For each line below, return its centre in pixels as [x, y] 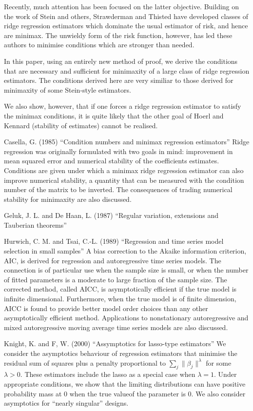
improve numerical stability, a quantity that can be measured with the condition [124, 180]
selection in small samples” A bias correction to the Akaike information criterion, [125, 251]
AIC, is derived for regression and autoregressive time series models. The [113, 260]
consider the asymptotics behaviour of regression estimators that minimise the [121, 353]
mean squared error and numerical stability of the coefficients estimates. [112, 161]
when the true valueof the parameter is [127, 393]
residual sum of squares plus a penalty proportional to [85, 362]
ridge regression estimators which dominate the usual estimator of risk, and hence [126, 26]
